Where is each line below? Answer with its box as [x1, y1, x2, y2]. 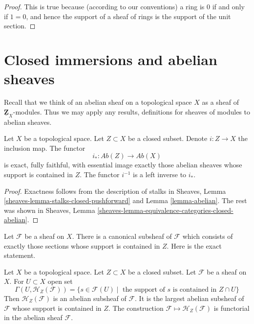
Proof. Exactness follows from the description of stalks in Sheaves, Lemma [4, 185, 226, 196]
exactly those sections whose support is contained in [4, 240, 160, 251]
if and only [212, 1, 245, 11]
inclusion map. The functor [4, 142, 85, 153]
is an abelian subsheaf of [53, 293, 127, 303]
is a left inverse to [133, 169, 187, 180]
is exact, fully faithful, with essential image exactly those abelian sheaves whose [4, 160, 242, 170]
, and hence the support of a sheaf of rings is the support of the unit [26, 11, 231, 21]
